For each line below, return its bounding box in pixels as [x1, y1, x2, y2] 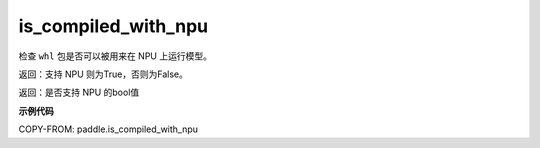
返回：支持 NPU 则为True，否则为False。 [18, 68, 189, 80]
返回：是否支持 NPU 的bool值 [18, 86, 140, 99]
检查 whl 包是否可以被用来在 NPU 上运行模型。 [18, 50, 212, 62]
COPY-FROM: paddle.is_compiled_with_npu [18, 123, 199, 135]
